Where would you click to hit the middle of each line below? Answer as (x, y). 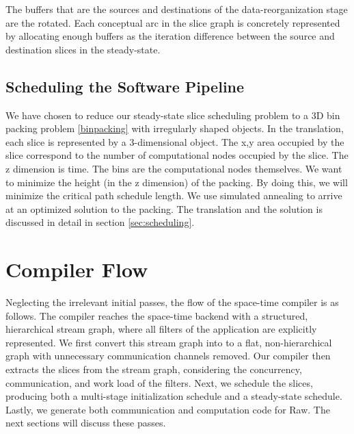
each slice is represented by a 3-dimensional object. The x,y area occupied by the (175, 141)
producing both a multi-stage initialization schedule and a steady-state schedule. (174, 396)
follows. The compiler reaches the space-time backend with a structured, (157, 315)
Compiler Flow (77, 269)
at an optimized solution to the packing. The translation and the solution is (164, 208)
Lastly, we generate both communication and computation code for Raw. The (168, 409)
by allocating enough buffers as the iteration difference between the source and (170, 36)
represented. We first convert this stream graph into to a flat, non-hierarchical (169, 342)
